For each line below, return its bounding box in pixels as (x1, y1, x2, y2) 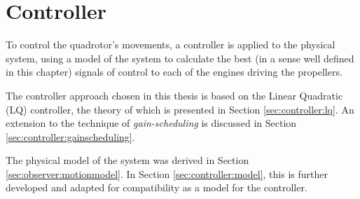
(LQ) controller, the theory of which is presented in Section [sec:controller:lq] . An (6, 102, 354, 116)
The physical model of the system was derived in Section (6, 153, 249, 167)
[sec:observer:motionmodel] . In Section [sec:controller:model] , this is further (6, 166, 328, 181)
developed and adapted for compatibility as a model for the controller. (6, 180, 307, 195)
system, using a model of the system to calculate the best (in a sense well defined (6, 50, 354, 65)
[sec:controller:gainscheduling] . (6, 129, 135, 144)
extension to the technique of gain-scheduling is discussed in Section (6, 116, 297, 130)
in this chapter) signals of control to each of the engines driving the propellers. (6, 64, 342, 79)
